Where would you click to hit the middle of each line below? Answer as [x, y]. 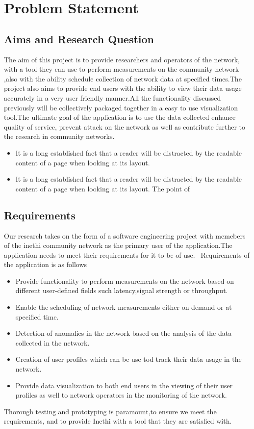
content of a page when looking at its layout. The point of [102, 188]
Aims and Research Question [79, 39]
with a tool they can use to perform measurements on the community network [122, 69]
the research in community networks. [59, 136]
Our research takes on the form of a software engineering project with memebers [125, 235]
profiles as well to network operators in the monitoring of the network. [121, 395]
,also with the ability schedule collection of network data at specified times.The [123, 78]
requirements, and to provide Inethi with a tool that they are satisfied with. [118, 421]
